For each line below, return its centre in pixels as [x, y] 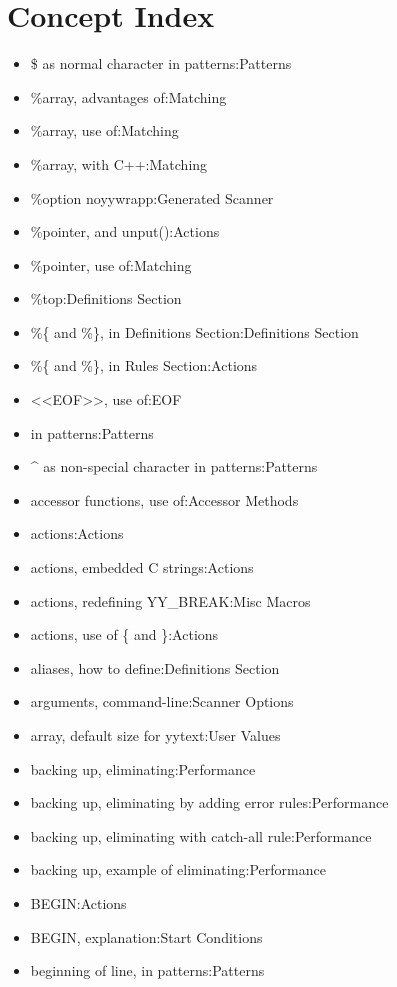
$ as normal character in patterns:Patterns [161, 63]
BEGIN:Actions [78, 902]
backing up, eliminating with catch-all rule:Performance [201, 835]
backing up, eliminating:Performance [143, 768]
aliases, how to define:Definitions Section [155, 667]
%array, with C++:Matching [119, 163]
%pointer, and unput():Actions [125, 231]
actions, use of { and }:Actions [124, 634]
